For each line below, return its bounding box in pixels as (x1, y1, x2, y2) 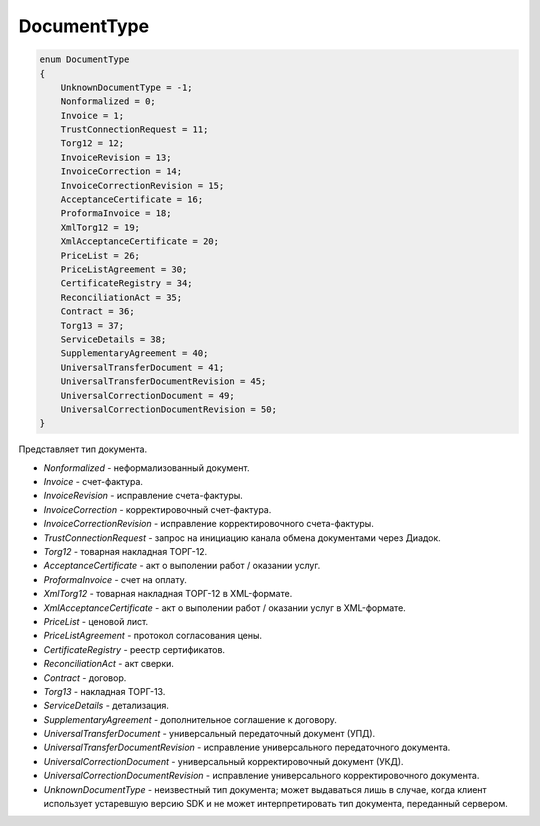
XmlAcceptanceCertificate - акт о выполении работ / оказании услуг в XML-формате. (43, 601, 407, 614)
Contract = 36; (60, 306, 135, 317)
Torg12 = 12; (60, 138, 125, 149)
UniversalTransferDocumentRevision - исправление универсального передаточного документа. (43, 741, 451, 754)
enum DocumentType (39, 54, 130, 65)
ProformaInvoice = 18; (60, 208, 172, 219)
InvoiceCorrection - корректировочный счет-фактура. (43, 503, 272, 515)
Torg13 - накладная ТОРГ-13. (43, 685, 166, 697)
